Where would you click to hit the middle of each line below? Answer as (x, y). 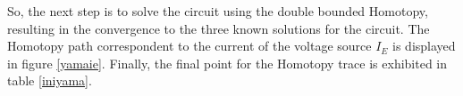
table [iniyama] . (50, 80)
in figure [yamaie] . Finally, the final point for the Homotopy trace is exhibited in (227, 63)
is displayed (424, 46)
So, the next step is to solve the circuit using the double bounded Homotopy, (218, 11)
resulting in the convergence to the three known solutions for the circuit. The (219, 28)
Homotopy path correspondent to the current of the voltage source (189, 46)
